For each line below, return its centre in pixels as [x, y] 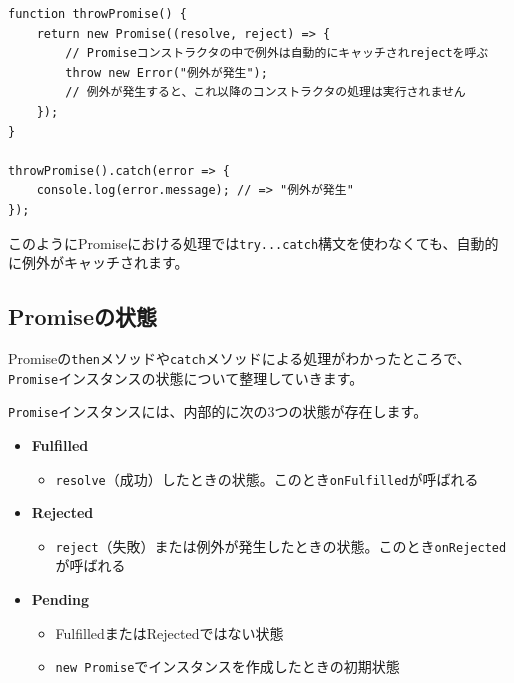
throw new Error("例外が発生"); [166, 72]
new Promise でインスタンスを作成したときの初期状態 [227, 666]
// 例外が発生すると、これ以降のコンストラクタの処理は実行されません [265, 92]
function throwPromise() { [97, 14]
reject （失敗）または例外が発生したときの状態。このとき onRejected [281, 545]
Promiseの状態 [82, 316]
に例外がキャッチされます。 [98, 262]
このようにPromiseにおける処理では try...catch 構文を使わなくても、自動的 [253, 242]
